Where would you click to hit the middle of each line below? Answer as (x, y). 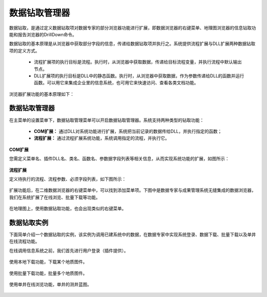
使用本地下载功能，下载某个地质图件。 (48, 262)
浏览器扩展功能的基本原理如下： (42, 94)
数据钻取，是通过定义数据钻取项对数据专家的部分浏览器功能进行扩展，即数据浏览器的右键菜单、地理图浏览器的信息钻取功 (133, 28)
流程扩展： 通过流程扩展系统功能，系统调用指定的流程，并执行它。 (102, 138)
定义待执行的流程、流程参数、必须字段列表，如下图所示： (67, 179)
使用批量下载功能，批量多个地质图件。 (48, 273)
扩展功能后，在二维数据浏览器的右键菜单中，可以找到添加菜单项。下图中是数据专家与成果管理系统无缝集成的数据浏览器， (133, 190)
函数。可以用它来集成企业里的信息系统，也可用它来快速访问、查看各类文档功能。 (116, 83)
